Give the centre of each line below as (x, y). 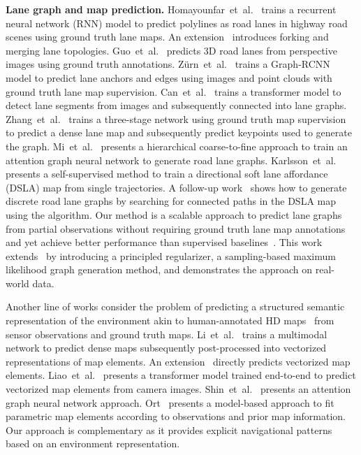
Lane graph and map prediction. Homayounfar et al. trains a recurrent (171, 9)
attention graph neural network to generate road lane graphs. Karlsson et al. (171, 160)
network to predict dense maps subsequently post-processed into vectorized (166, 348)
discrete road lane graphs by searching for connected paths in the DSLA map (171, 201)
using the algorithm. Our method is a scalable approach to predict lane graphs (174, 214)
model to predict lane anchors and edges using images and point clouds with (169, 77)
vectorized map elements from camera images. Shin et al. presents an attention (178, 389)
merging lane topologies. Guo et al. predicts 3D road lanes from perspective (171, 50)
